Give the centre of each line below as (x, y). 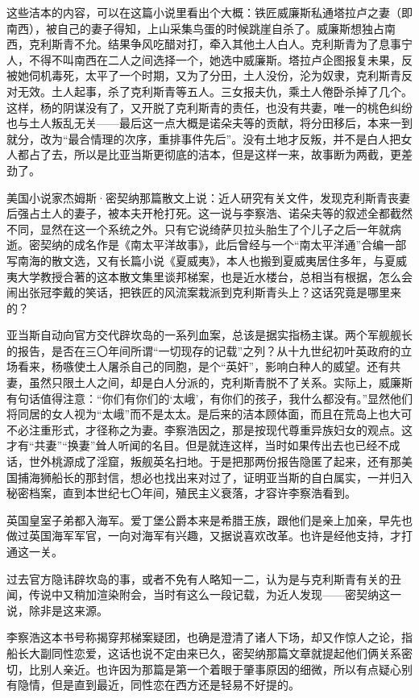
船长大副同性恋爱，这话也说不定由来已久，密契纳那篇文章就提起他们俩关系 (204, 652)
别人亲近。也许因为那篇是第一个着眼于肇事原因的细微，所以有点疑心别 (226, 669)
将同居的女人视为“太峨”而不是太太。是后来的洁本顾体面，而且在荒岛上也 (198, 414)
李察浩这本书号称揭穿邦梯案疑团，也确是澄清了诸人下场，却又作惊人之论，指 (209, 637)
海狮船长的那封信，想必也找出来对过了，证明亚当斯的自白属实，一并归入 (220, 477)
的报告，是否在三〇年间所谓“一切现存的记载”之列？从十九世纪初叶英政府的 (204, 350)
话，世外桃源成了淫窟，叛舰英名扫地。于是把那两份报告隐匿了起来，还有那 (204, 461)
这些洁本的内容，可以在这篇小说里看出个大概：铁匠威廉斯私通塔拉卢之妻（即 (209, 12)
